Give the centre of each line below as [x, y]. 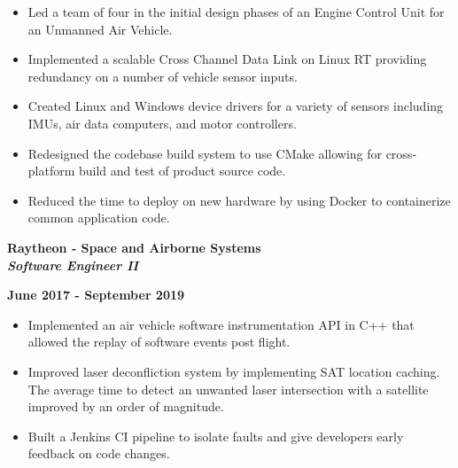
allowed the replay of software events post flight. [159, 342]
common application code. [99, 218]
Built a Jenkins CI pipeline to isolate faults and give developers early [216, 436]
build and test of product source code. [182, 171]
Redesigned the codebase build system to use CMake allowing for [205, 153]
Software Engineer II [73, 265]
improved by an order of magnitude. [126, 406]
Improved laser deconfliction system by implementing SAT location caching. [234, 371]
